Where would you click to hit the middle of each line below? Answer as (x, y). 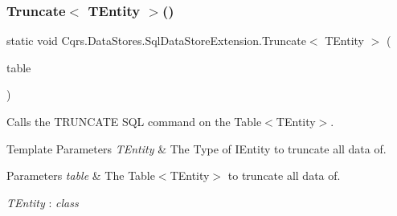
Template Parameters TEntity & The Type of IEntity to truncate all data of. (196, 148)
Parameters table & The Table (81, 175)
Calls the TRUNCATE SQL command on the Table (134, 121)
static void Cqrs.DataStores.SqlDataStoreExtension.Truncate (156, 41)
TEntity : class (43, 202)
